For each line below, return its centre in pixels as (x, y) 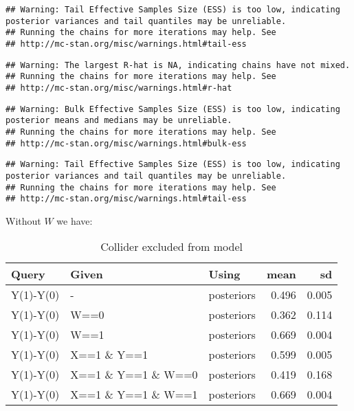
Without (23, 220)
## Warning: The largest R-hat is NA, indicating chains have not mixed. (178, 65)
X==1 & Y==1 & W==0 (134, 375)
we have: (75, 220)
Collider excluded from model (172, 247)
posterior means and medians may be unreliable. (119, 121)
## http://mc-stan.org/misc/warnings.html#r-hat (119, 88)
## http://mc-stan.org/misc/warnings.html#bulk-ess (126, 143)
